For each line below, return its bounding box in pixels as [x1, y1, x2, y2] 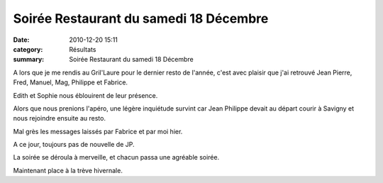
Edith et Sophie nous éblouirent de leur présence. [13, 91, 158, 99]
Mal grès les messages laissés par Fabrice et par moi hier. [13, 127, 183, 135]
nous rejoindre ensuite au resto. [13, 114, 106, 123]
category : [13, 45, 43, 53]
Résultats [69, 45, 96, 53]
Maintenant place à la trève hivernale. [13, 166, 123, 174]
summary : [13, 55, 45, 64]
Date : [13, 35, 30, 44]
